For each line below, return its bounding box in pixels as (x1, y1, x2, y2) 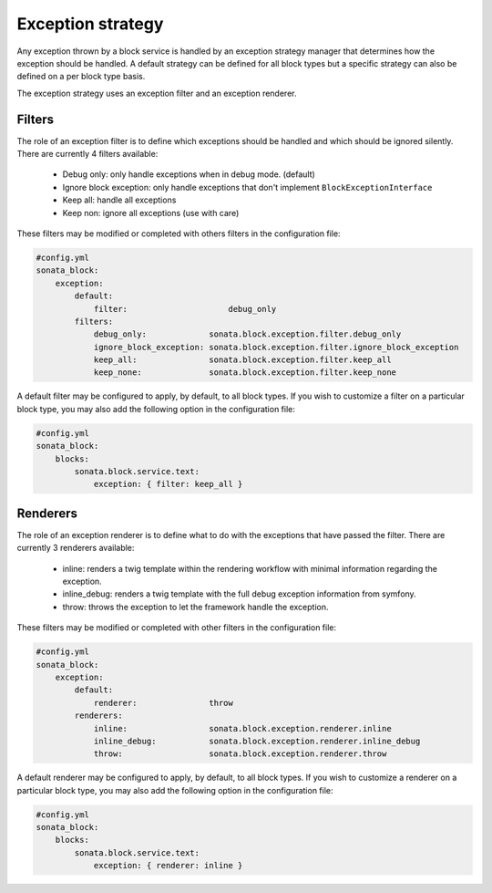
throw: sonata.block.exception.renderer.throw (93, 749, 387, 759)
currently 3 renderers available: (16, 543, 135, 554)
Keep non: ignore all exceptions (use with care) (62, 207, 240, 218)
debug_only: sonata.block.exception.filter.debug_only (93, 329, 402, 339)
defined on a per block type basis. (16, 71, 146, 82)
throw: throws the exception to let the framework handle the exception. (62, 601, 329, 612)
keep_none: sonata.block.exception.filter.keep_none (93, 368, 396, 378)
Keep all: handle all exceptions (62, 194, 177, 205)
